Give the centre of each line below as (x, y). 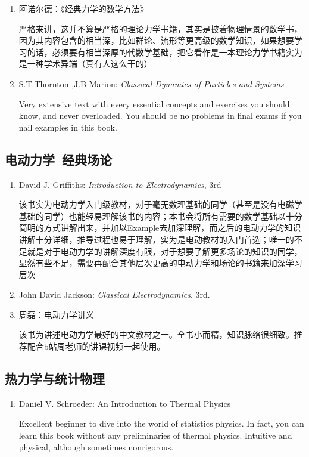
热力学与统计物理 (55, 379)
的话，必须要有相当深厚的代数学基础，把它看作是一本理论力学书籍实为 (165, 52)
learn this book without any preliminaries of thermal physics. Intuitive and (155, 435)
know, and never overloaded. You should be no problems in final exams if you (160, 115)
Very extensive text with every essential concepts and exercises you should (154, 104)
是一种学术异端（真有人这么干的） (85, 64)
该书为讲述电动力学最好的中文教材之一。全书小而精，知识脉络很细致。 (156, 334)
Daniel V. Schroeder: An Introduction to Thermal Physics (125, 403)
